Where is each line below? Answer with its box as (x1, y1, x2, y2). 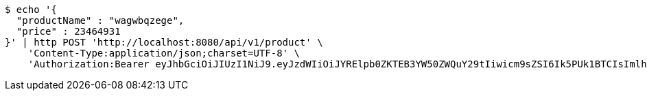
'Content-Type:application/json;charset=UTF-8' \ (27, 48, 300, 59)
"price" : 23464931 (16, 26, 121, 37)
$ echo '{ (5, 4, 57, 15)
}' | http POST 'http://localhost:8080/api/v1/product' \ (5, 37, 323, 48)
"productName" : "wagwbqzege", (16, 15, 185, 26)
